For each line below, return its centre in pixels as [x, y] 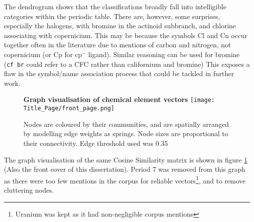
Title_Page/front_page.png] [69, 109]
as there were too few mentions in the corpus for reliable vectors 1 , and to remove [125, 180]
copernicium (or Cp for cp [43, 54]
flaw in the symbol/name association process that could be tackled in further [119, 73]
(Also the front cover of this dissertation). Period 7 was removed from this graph [125, 169]
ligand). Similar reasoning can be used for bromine [164, 54]
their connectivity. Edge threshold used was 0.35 [96, 143]
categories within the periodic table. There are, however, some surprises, [112, 16]
